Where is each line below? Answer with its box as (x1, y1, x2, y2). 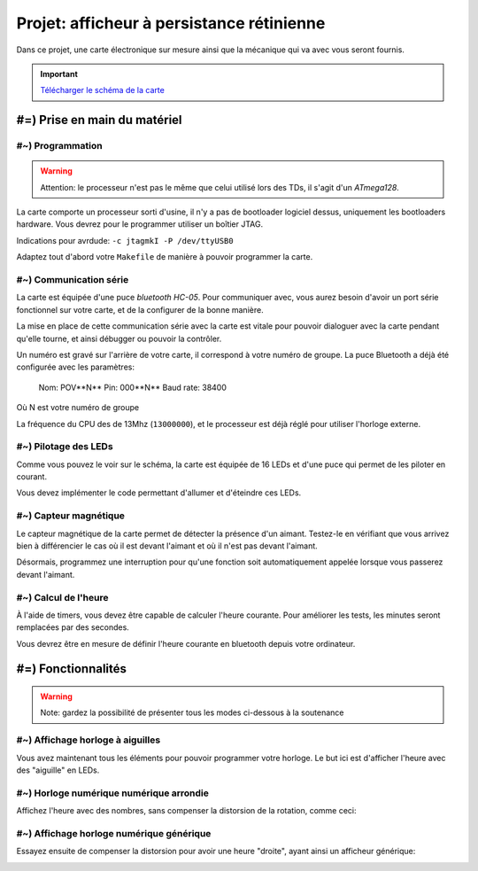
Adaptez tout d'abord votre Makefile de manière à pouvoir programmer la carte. (16, 252, 313, 262)
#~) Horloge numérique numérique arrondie (16, 787, 210, 799)
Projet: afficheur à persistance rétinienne (16, 13, 326, 33)
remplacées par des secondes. (16, 622, 130, 633)
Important (40, 68, 79, 79)
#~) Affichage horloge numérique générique (16, 827, 212, 839)
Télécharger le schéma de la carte (40, 85, 166, 96)
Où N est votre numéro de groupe (16, 402, 140, 413)
